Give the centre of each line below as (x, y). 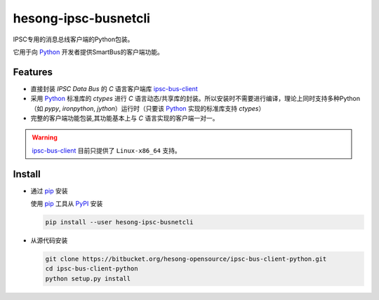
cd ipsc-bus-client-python (92, 269)
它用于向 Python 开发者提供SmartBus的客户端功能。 (88, 52)
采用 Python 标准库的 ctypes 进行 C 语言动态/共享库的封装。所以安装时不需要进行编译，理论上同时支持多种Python (195, 99)
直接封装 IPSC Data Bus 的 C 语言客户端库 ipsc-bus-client (114, 88)
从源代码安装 (49, 240)
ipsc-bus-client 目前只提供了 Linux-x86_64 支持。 (107, 150)
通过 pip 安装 (49, 191)
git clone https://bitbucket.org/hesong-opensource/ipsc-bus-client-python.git (186, 259)
